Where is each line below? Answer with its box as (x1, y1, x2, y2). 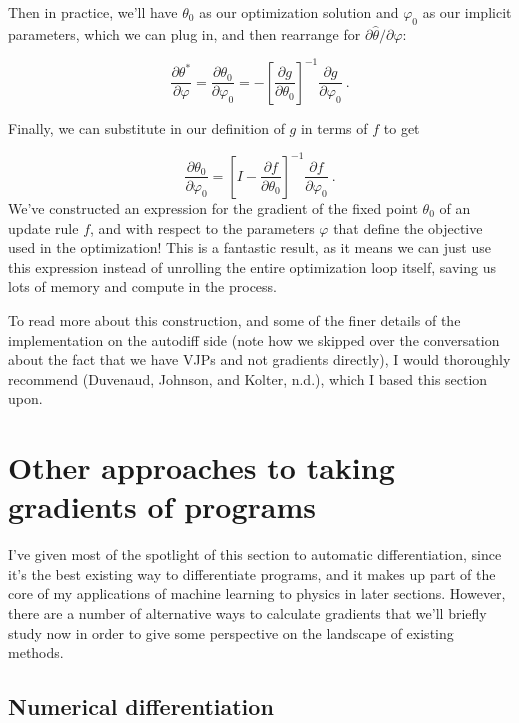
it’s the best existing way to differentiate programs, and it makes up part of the (8, 563, 496, 584)
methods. (8, 642, 64, 663)
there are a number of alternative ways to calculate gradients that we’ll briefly (8, 603, 487, 624)
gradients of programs (8, 486, 317, 527)
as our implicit (422, 2, 512, 22)
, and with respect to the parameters (90, 217, 315, 238)
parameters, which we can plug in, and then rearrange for (8, 23, 361, 44)
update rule (8, 217, 79, 238)
